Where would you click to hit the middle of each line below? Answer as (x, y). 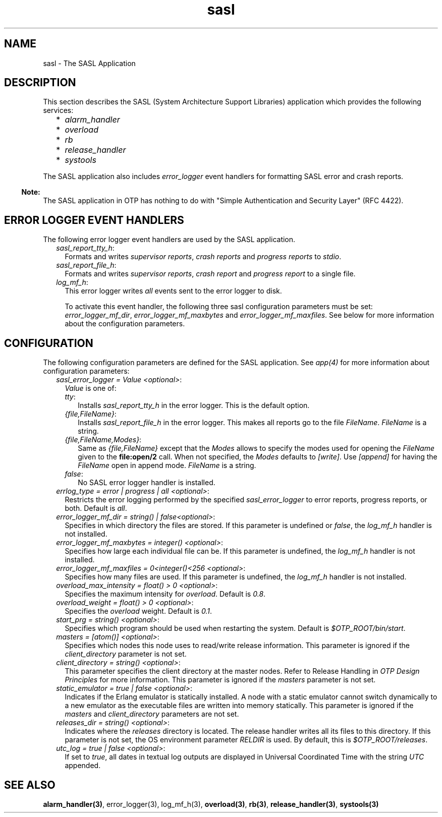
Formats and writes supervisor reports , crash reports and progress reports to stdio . (203, 257)
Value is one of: (91, 388)
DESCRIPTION (40, 83)
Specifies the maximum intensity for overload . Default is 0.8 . (165, 594)
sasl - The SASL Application (89, 63)
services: (58, 110)
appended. (83, 766)
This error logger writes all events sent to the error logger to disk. (173, 291)
